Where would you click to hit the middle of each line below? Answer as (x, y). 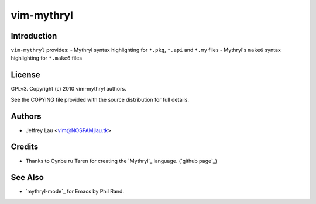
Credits (25, 147)
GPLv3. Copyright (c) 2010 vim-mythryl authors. (68, 89)
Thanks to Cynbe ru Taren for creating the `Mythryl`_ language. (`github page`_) (121, 161)
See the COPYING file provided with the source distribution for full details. (100, 99)
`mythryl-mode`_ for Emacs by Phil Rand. (75, 191)
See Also (27, 177)
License (25, 75)
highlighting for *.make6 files (46, 58)
